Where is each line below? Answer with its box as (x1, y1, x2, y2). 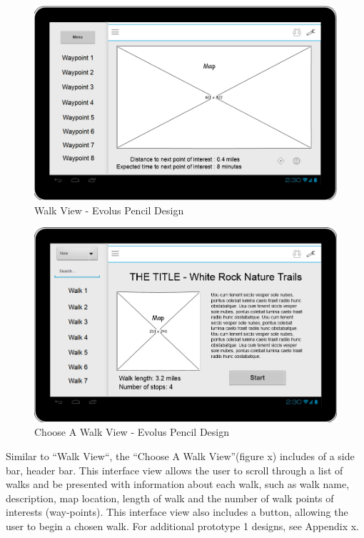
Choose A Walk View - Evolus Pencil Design (34, 424, 230, 439)
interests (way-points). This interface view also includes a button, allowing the (6, 504, 348, 519)
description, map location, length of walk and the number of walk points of (6, 490, 334, 505)
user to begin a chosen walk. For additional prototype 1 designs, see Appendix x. (6, 518, 359, 533)
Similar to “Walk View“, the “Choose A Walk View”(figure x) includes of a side (6, 448, 355, 463)
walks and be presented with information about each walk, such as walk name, (6, 477, 350, 492)
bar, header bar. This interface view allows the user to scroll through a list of (6, 462, 343, 477)
